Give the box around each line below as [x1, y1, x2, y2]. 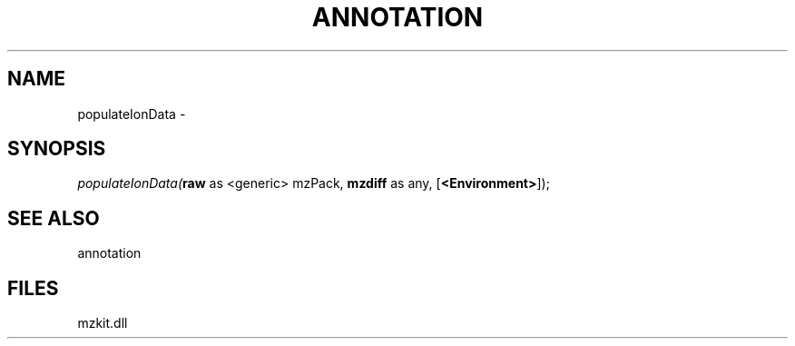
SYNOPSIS [7, 137, 106, 161]
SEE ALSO [7, 206, 100, 230]
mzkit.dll [77, 315, 128, 331]
